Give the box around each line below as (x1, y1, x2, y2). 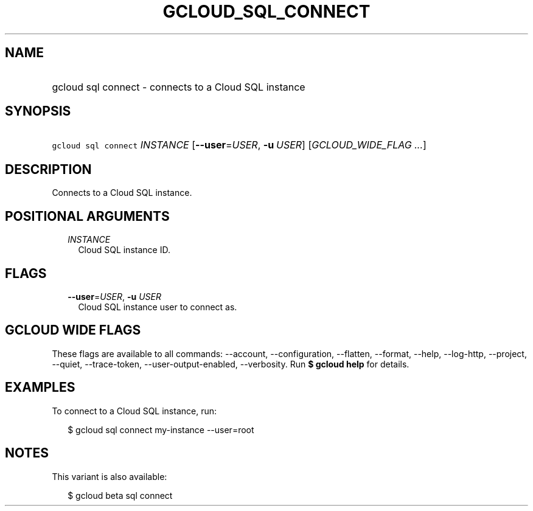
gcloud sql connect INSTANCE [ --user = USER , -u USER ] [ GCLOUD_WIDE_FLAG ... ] (52, 139, 427, 151)
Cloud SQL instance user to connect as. (78, 301, 237, 312)
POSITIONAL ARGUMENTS (5, 208, 170, 224)
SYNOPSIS (5, 103, 71, 119)
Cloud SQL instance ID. (78, 245, 170, 255)
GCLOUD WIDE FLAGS (5, 322, 141, 338)
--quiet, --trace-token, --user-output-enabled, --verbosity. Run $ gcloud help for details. (52, 358, 409, 369)
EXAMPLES (5, 380, 75, 395)
